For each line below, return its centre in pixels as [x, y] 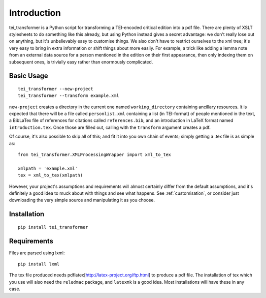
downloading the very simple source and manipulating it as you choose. [82, 200]
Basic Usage [29, 76]
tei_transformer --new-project [56, 89]
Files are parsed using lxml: [37, 253]
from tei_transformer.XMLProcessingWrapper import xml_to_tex [95, 155]
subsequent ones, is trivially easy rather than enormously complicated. [81, 62]
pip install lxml [39, 264]
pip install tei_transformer [53, 227]
